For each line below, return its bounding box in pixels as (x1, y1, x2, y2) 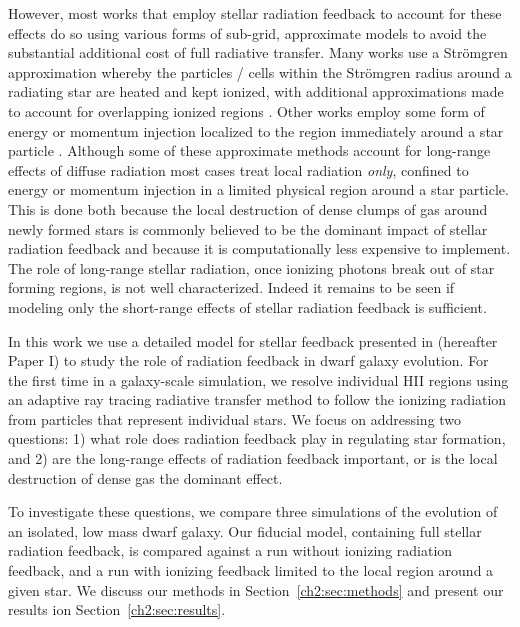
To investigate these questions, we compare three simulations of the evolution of (8, 501, 498, 522)
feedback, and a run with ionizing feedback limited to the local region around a (8, 560, 494, 581)
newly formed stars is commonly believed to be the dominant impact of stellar (8, 218, 488, 239)
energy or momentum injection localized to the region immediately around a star (8, 120, 504, 141)
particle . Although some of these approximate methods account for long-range (8, 140, 491, 161)
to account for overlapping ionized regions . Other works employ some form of (8, 100, 485, 121)
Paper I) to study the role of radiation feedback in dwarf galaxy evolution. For (8, 350, 489, 371)
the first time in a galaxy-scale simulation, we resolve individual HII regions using (8, 369, 509, 390)
